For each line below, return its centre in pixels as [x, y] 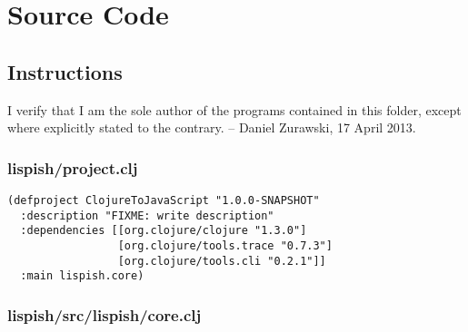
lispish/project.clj [73, 167]
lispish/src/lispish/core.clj [105, 314]
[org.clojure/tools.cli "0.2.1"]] [222, 261]
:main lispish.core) [82, 276]
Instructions [65, 71]
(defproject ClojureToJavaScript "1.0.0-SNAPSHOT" [164, 200]
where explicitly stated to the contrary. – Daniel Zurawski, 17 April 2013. [212, 127]
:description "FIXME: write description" [147, 215]
